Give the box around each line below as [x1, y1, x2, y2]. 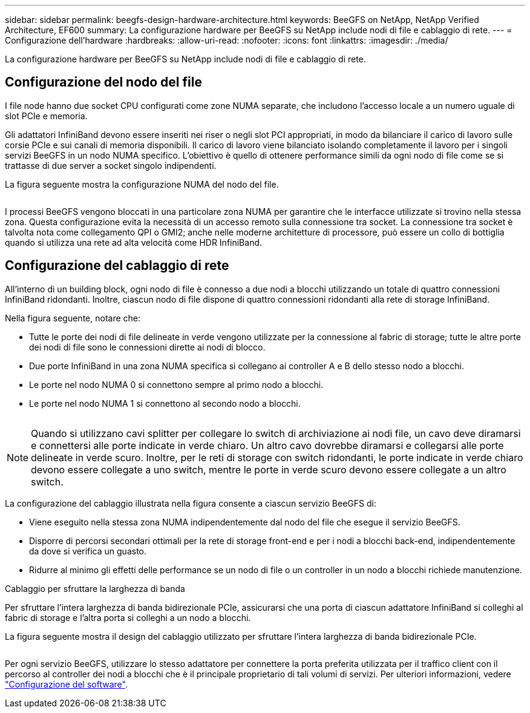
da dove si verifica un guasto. [29, 545, 147, 556]
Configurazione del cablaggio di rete [5, 258, 229, 274]
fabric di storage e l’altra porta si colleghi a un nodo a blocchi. [5, 612, 251, 623]
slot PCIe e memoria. [5, 110, 88, 121]
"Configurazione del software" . [5, 678, 128, 689]
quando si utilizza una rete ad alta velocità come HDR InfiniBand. [5, 237, 263, 248]
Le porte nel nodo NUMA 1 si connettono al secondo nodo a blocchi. [29, 398, 301, 409]
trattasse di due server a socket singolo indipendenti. [5, 160, 217, 171]
